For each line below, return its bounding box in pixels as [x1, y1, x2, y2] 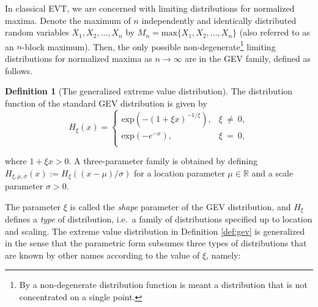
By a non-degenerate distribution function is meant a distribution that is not [19, 278, 308, 291]
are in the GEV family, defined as [185, 52, 311, 65]
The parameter [5, 200, 61, 213]
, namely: [206, 248, 241, 261]
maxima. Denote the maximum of [5, 13, 131, 26]
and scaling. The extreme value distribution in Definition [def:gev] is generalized [5, 224, 305, 237]
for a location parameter [133, 166, 225, 179]
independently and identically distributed [141, 13, 297, 26]
